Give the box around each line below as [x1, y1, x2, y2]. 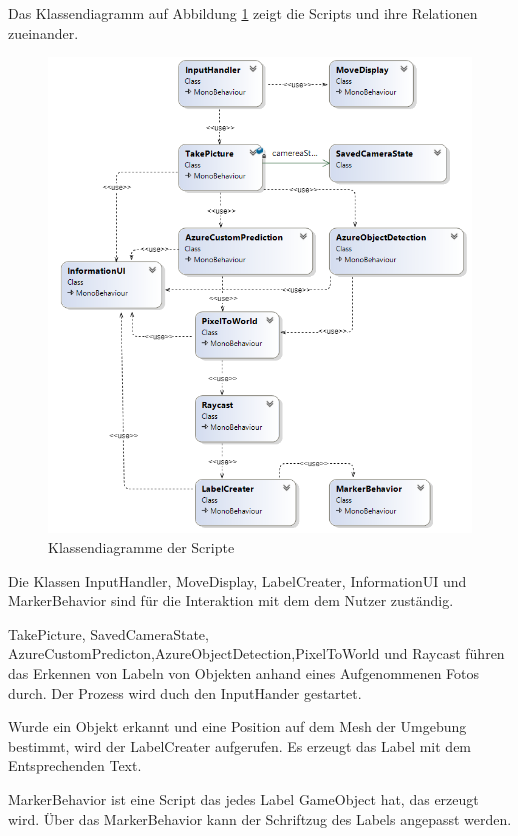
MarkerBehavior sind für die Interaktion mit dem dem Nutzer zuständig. [8, 590, 454, 611]
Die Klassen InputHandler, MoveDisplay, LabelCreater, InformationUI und [8, 570, 467, 591]
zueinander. [8, 22, 79, 43]
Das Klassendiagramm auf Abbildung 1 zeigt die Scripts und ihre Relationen [8, 3, 478, 23]
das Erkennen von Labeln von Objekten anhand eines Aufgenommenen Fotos [8, 662, 480, 683]
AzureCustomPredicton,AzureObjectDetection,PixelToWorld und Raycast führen [8, 643, 505, 664]
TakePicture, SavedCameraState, [8, 623, 209, 644]
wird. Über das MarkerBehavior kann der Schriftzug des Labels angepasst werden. [8, 808, 512, 829]
